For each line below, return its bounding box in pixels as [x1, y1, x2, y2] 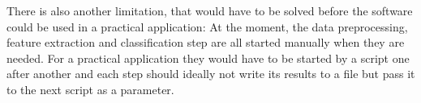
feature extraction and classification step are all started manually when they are [6, 34, 405, 51]
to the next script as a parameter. [6, 80, 174, 97]
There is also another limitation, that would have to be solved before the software [6, 2, 413, 19]
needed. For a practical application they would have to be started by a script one [6, 49, 410, 66]
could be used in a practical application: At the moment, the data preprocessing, [6, 18, 408, 35]
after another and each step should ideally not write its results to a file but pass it [6, 65, 415, 82]
